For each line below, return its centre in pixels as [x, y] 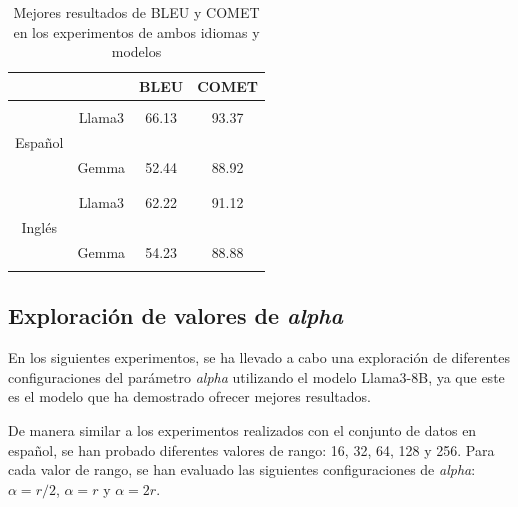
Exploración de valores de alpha [175, 315]
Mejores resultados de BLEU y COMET [136, 12]
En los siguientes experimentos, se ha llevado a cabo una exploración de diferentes [259, 357]
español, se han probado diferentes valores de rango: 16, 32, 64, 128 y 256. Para [251, 449]
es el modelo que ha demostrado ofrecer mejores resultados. [189, 396]
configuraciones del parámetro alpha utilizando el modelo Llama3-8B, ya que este [256, 376]
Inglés [39, 226]
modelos [136, 51]
